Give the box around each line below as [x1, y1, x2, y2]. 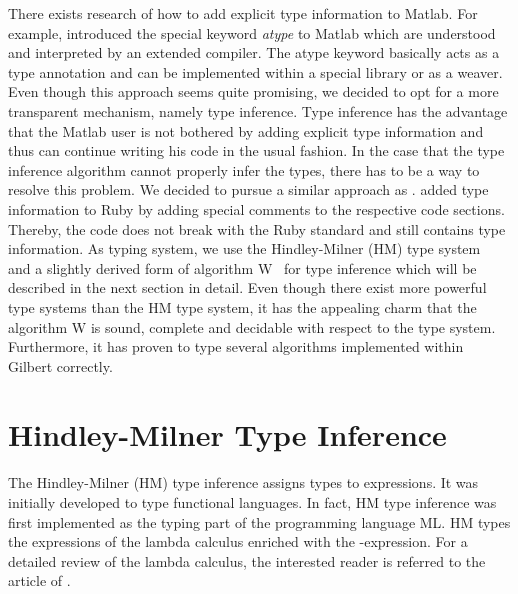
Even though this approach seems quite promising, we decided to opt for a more [8, 81, 499, 102]
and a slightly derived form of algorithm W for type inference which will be [8, 257, 477, 278]
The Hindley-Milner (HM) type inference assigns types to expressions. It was [8, 472, 479, 493]
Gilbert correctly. [8, 355, 113, 376]
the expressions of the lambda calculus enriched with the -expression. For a [8, 531, 468, 552]
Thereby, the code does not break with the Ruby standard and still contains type [8, 218, 506, 239]
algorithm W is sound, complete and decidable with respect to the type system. [8, 316, 496, 337]
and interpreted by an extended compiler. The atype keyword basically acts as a [8, 42, 500, 63]
